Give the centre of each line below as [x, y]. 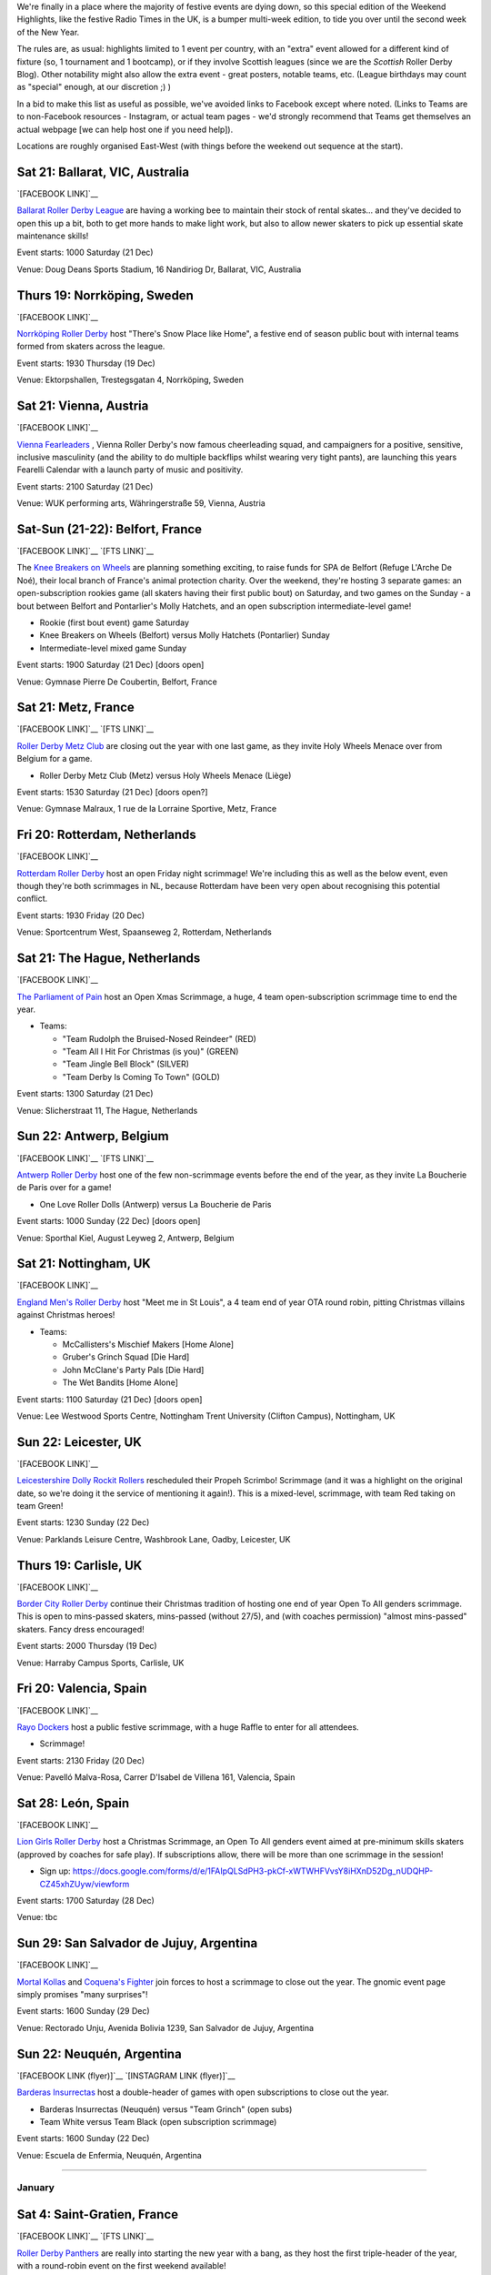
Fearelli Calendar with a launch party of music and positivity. [130, 470]
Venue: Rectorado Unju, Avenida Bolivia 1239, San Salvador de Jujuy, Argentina [165, 2027]
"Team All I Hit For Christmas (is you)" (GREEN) [150, 1052]
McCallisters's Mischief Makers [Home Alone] [148, 1344]
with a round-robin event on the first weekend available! [121, 2265]
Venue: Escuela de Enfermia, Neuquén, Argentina [109, 2155]
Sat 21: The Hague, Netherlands [109, 959]
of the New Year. [48, 32]
